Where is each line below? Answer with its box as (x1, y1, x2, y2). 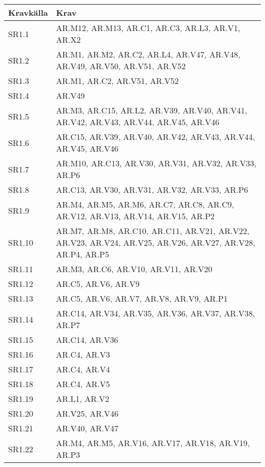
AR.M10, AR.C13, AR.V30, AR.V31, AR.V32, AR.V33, (56, 157, 256, 169)
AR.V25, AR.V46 (56, 407, 119, 419)
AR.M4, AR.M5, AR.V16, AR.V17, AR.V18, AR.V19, (56, 437, 250, 449)
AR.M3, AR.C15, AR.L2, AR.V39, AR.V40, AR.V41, (56, 104, 247, 116)
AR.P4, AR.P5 (56, 248, 109, 260)
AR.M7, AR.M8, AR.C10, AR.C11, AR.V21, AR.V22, (56, 225, 250, 237)
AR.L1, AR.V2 (56, 393, 110, 404)
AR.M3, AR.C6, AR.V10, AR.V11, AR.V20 (56, 263, 213, 275)
